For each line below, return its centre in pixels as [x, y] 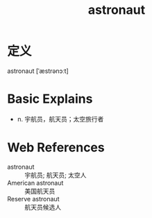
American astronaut [35, 183]
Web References [56, 148]
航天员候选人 [43, 207]
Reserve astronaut [33, 199]
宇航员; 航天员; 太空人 [56, 175]
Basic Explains [50, 99]
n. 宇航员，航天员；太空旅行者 [60, 119]
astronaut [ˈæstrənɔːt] [38, 71]
